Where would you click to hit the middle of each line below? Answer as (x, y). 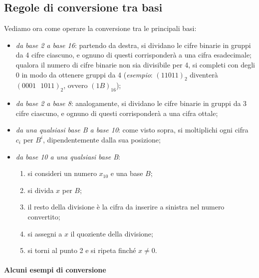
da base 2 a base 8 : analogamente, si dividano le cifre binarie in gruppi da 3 (131, 103)
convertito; (44, 216)
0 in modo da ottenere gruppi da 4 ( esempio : (84, 74)
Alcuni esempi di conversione (55, 270)
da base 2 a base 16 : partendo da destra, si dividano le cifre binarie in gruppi (133, 45)
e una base (127, 173)
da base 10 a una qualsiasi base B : (68, 156)
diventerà (204, 74)
